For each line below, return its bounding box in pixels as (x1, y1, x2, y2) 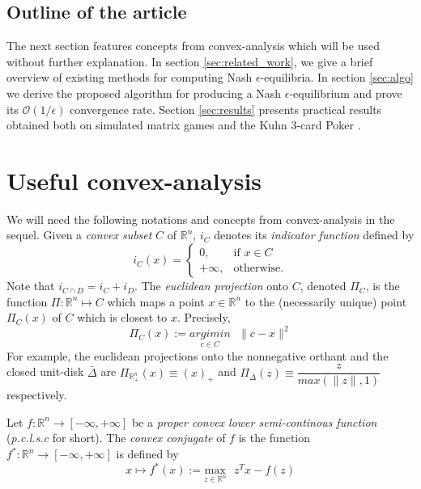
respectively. (6, 386, 67, 403)
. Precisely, (176, 309, 231, 326)
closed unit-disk (6, 363, 84, 380)
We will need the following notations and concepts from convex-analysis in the (6, 210, 395, 227)
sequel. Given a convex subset (6, 226, 152, 243)
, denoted (300, 277, 347, 294)
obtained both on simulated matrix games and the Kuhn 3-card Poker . (6, 116, 361, 133)
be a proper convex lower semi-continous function (131, 413, 377, 430)
